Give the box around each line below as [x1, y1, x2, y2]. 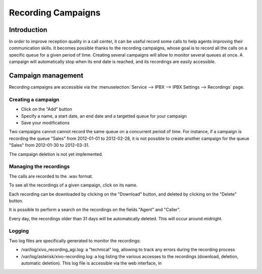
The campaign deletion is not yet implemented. [9, 151, 103, 157]
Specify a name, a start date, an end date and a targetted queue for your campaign [21, 113, 187, 119]
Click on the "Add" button [21, 107, 72, 112]
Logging [9, 228, 29, 234]
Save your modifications [21, 120, 70, 126]
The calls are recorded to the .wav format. [9, 173, 93, 179]
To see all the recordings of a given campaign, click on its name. [9, 182, 138, 188]
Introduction [9, 26, 48, 34]
